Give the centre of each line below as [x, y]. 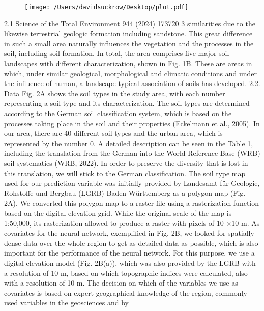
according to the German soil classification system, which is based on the [118, 113]
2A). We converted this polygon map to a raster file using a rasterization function [132, 203]
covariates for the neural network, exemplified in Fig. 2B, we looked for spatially [129, 233]
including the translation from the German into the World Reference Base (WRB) [132, 153]
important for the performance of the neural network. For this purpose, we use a [129, 253]
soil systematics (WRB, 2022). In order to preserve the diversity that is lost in [126, 163]
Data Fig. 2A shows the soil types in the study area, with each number [115, 93]
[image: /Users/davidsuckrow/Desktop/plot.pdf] [107, 7]
